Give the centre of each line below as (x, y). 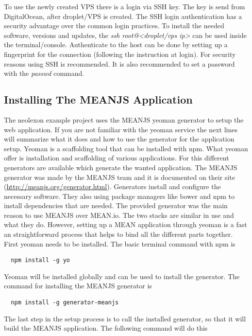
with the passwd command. (44, 73)
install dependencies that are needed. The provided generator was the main (116, 205)
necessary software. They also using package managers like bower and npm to (119, 196)
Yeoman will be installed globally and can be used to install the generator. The (122, 276)
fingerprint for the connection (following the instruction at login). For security (120, 54)
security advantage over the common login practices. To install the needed (114, 26)
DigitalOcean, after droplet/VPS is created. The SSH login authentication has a (123, 16)
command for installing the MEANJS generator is (78, 286)
